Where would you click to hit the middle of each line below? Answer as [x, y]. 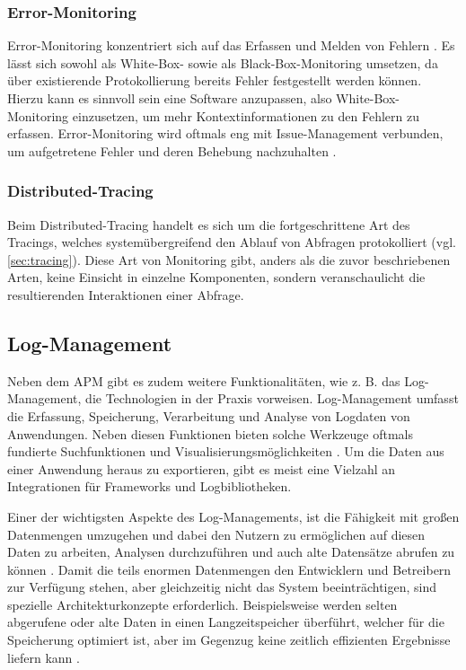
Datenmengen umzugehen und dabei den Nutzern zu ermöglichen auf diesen [216, 534]
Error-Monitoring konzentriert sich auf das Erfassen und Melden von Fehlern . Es [231, 45]
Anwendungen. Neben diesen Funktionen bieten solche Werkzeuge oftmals [210, 433]
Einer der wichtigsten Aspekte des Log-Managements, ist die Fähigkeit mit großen [233, 516]
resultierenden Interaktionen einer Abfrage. [126, 294]
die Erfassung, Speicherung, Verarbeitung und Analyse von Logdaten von [209, 415]
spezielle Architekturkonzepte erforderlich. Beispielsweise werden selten [202, 604]
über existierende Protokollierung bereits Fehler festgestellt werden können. [215, 80]
